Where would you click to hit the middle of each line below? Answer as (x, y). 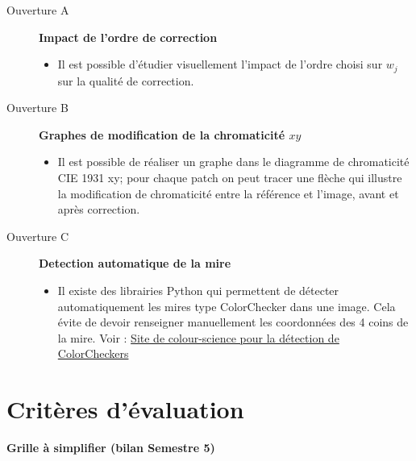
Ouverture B (37, 108)
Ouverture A (38, 10)
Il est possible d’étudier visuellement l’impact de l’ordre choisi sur (220, 64)
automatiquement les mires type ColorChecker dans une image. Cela (227, 306)
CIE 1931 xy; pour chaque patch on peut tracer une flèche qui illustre (230, 178)
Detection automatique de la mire (135, 263)
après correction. (99, 209)
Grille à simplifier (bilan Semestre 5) (111, 448)
